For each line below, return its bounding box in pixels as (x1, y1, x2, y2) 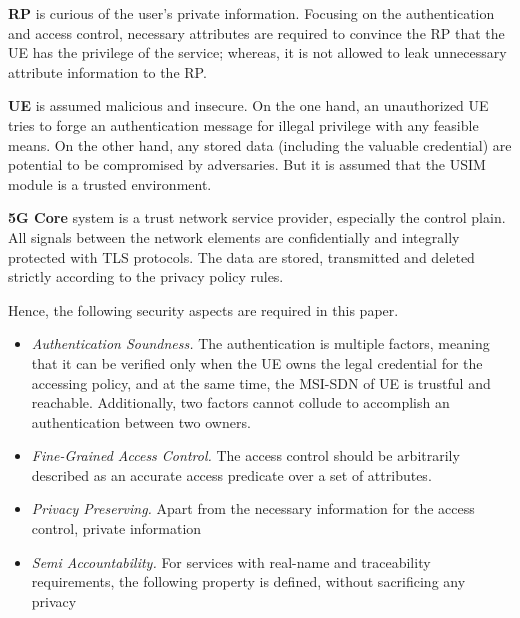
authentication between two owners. (31, 411, 251, 432)
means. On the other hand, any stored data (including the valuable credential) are (8, 134, 512, 155)
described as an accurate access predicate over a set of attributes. (31, 464, 432, 485)
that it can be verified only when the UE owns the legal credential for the (31, 352, 483, 373)
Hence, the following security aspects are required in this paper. (8, 299, 399, 320)
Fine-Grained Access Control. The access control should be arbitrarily (31, 445, 460, 466)
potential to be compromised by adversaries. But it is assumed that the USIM (8, 154, 486, 175)
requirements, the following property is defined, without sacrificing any (31, 571, 466, 592)
